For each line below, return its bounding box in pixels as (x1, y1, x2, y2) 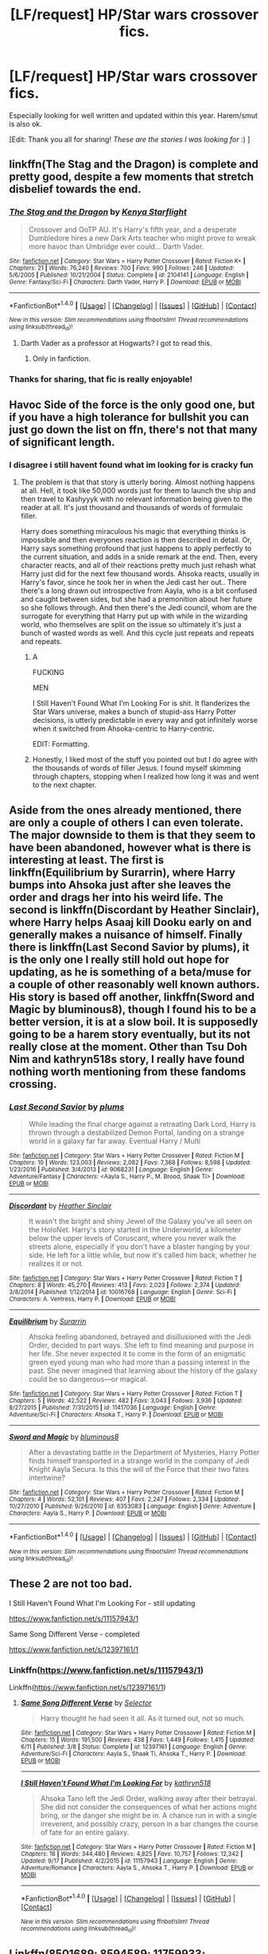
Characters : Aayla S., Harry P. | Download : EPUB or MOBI (9, 1509, 167, 1517)
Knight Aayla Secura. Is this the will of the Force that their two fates (28, 1464, 250, 1473)
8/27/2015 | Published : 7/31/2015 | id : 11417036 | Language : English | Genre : (9, 1403, 217, 1411)
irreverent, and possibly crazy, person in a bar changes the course (40, 1819, 258, 1828)
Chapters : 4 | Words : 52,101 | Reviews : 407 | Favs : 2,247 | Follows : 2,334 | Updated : (9, 1495, 240, 1503)
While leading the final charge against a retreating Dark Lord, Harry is (28, 1119, 257, 1128)
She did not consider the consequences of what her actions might (40, 1803, 258, 1811)
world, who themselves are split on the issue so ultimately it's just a (20, 620, 242, 630)
